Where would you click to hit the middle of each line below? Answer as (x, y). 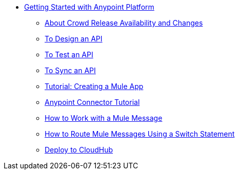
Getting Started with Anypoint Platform (89, 7)
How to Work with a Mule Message (104, 118)
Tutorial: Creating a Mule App (94, 86)
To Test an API (69, 55)
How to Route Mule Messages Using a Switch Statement (140, 134)
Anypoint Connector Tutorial (92, 102)
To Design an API (74, 39)
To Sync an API (70, 70)
